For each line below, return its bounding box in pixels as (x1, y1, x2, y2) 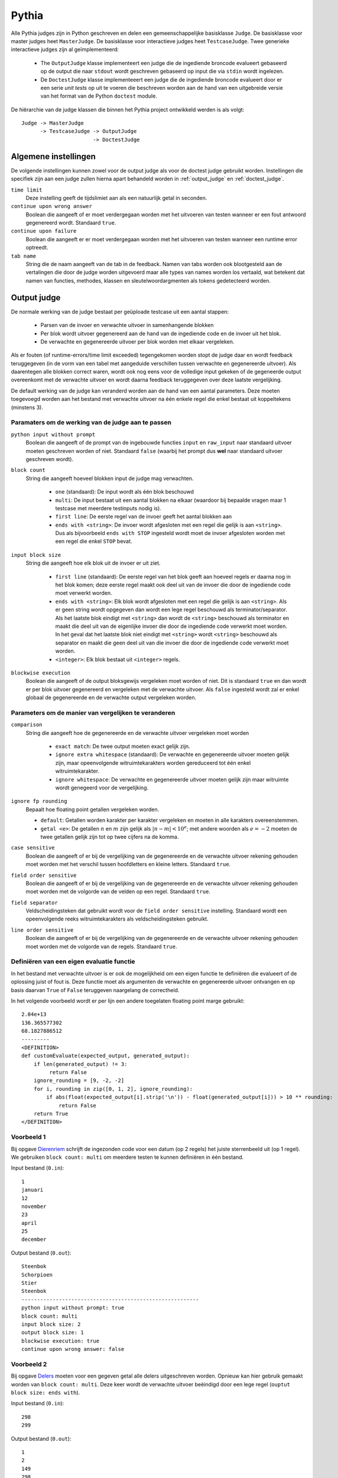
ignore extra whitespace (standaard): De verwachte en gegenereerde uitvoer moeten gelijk (55, 751, 290, 758)
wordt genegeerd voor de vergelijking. (55, 784, 149, 791)
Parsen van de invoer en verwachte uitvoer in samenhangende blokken (40, 322, 214, 329)
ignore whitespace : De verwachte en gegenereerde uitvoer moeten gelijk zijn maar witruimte (55, 776, 289, 783)
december (21, 1236, 47, 1243)
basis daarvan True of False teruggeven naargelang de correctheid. (11, 986, 180, 993)
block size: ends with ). (11, 1389, 80, 1396)
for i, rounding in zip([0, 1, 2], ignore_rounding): (33, 1085, 193, 1092)
